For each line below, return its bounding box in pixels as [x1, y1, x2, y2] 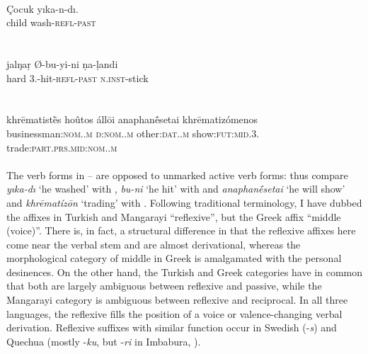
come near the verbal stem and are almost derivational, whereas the [6, 236, 301, 251]
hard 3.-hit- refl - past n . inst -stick [6, 70, 149, 85]
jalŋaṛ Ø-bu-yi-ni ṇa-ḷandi [6, 56, 118, 71]
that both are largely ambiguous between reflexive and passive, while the [6, 278, 322, 293]
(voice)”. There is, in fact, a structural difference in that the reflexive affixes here [6, 223, 356, 238]
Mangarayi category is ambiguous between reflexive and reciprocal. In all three [6, 292, 348, 307]
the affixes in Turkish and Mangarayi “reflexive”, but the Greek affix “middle [6, 209, 341, 224]
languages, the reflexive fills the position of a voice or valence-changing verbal [6, 306, 343, 321]
